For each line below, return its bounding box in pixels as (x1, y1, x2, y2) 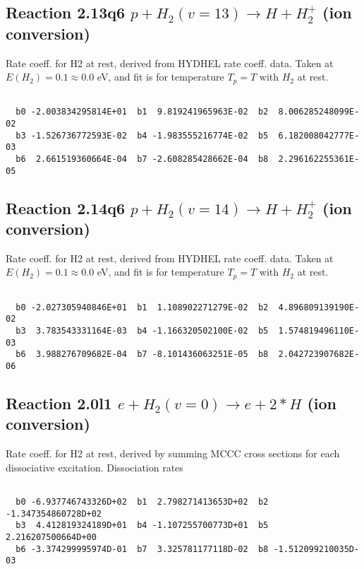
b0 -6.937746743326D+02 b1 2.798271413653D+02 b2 (16, 496, 269, 507)
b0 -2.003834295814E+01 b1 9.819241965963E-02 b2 (16, 107, 269, 117)
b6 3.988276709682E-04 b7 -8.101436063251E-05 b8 (16, 349, 269, 360)
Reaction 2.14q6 (6, 196, 126, 218)
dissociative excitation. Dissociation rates (6, 459, 183, 474)
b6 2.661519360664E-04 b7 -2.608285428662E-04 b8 (16, 153, 269, 164)
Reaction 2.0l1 (6, 392, 112, 413)
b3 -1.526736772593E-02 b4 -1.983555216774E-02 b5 (16, 130, 269, 141)
